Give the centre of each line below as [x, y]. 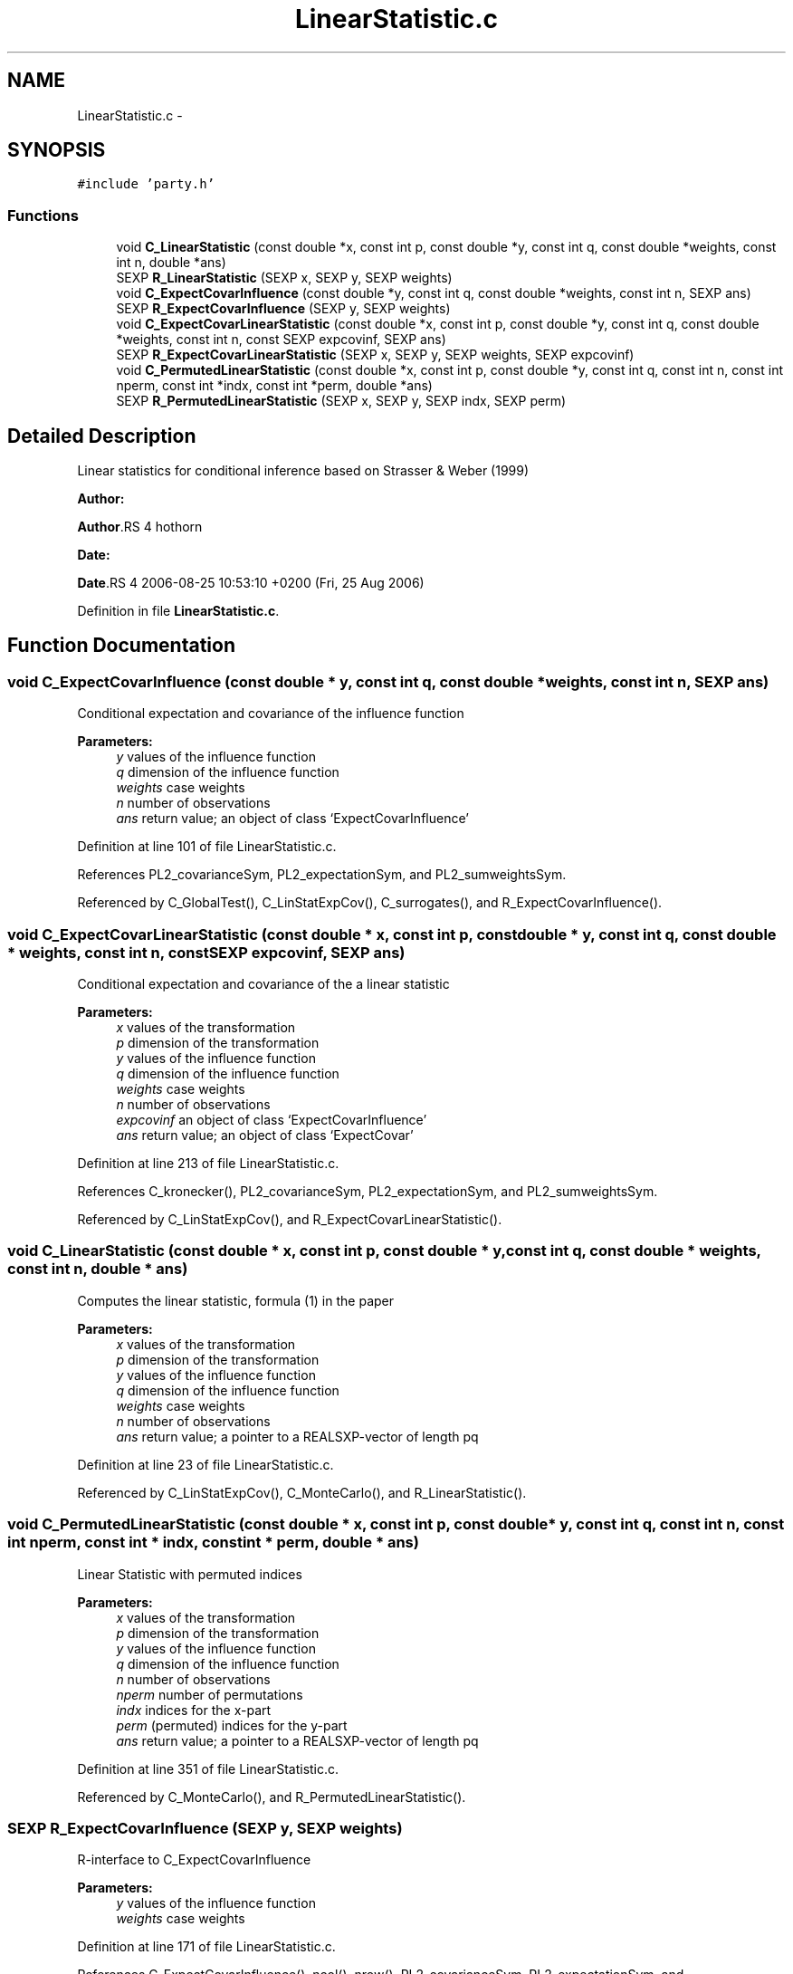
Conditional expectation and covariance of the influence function [271, 714]
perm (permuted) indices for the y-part [232, 1725]
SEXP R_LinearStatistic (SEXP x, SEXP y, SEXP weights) [284, 278]
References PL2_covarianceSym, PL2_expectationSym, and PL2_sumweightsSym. [322, 875]
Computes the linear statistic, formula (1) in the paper [236, 1300]
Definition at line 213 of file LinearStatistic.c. [208, 1163]
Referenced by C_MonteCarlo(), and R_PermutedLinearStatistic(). [272, 1797]
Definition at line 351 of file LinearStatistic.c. [208, 1768]
